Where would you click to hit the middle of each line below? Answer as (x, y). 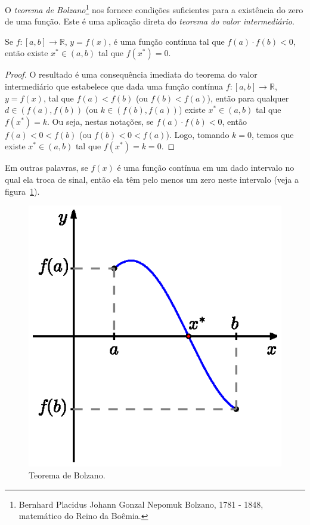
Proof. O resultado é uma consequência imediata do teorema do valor (131, 74)
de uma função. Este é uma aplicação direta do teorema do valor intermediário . (150, 21)
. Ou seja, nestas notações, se (100, 121)
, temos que (273, 134)
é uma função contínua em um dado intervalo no (206, 168)
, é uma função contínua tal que (167, 41)
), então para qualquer (248, 98)
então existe (27, 53)
